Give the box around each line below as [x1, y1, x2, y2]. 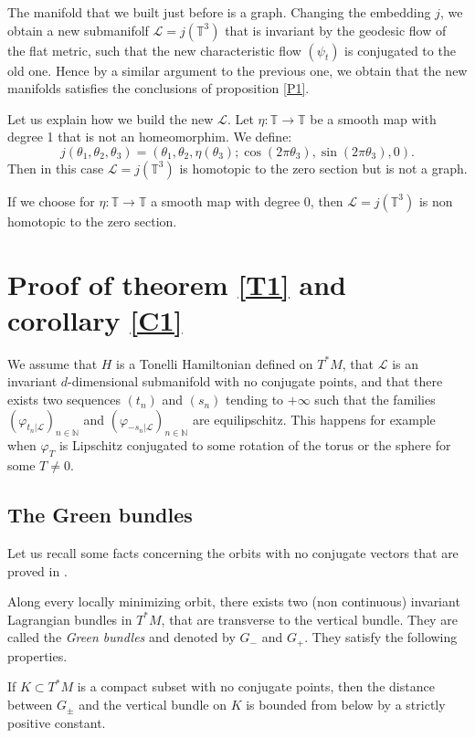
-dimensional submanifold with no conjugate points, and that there [68, 372, 443, 391]
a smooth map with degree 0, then [151, 191, 343, 210]
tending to [226, 390, 284, 409]
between [7, 695, 53, 714]
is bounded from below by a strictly [246, 695, 446, 714]
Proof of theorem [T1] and [7, 265, 346, 302]
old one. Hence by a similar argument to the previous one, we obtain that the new [7, 60, 468, 79]
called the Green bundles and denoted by [7, 627, 236, 647]
